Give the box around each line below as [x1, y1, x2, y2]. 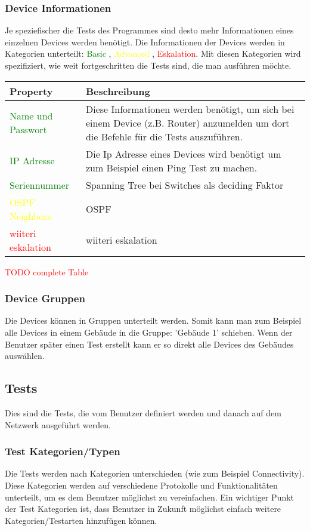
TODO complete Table [5, 265, 89, 278]
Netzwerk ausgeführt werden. [5, 418, 111, 431]
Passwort [10, 122, 47, 137]
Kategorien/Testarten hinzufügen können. [5, 514, 157, 526]
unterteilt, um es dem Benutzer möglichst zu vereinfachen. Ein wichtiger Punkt [5, 490, 294, 503]
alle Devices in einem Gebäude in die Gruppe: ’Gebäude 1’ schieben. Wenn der [5, 326, 293, 338]
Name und [10, 109, 53, 123]
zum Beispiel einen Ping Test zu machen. [85, 160, 258, 174]
